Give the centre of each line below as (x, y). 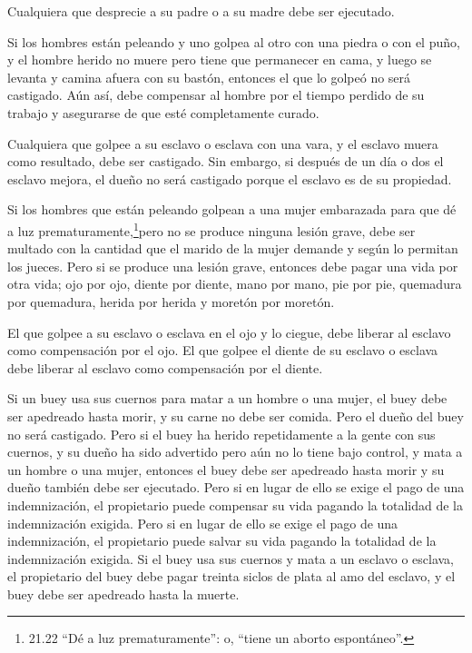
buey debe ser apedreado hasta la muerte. (123, 594)
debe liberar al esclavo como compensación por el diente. (165, 367)
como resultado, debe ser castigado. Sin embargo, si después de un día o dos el (226, 161)
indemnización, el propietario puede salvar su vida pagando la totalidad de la (222, 541)
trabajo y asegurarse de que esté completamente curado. (163, 112)
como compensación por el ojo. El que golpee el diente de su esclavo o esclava (223, 350)
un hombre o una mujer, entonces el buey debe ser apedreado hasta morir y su (226, 469)
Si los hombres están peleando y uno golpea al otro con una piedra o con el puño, (234, 41)
